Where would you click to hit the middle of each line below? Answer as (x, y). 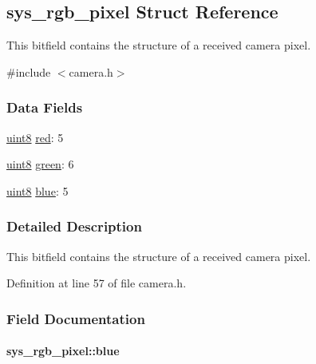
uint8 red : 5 (35, 137)
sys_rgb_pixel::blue (63, 351)
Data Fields (45, 107)
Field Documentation (76, 318)
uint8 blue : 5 (38, 190)
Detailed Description (74, 226)
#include (29, 71)
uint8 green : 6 (40, 164)
